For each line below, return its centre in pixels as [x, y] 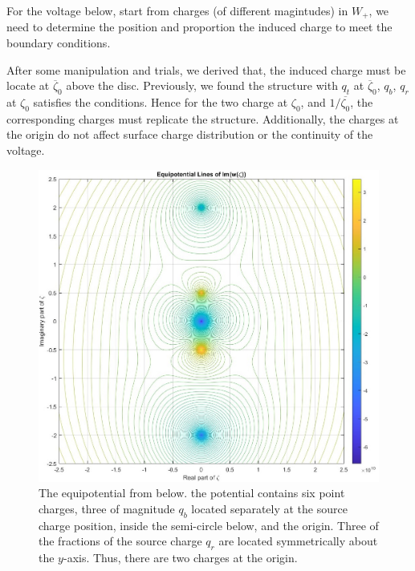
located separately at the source [269, 508]
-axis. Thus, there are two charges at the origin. [180, 558]
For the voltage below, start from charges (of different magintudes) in [177, 10]
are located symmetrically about [298, 541]
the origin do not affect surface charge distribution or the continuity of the [190, 134]
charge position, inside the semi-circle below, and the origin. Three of [209, 525]
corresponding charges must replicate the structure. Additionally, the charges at [203, 118]
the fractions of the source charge [120, 541]
